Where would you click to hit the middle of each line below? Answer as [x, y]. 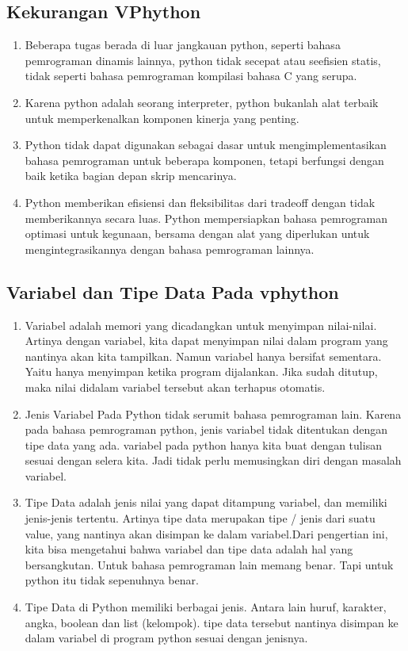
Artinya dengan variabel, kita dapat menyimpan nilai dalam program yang [206, 341]
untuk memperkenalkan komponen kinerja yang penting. [162, 118]
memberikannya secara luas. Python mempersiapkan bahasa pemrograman [206, 218]
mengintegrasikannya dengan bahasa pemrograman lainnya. [170, 249]
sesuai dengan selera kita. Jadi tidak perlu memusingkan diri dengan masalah [213, 460]
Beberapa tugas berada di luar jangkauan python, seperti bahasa [183, 45]
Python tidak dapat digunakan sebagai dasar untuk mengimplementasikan [206, 145]
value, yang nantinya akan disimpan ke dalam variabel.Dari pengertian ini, [206, 533]
